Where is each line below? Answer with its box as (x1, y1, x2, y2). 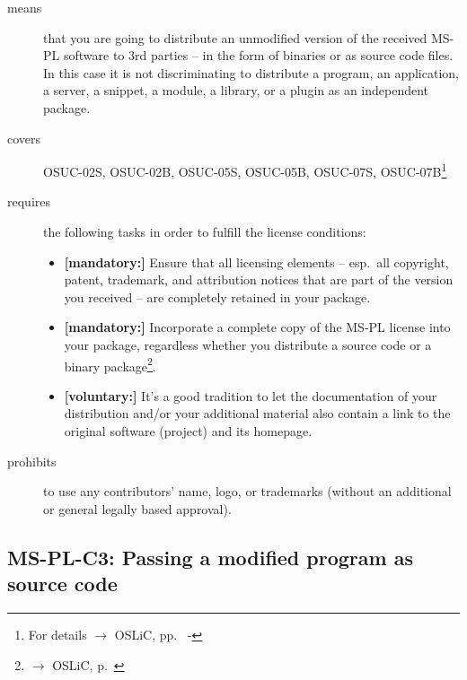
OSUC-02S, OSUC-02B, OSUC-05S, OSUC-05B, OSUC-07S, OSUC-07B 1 (43, 160, 447, 180)
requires (7, 192, 50, 211)
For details (28, 624, 87, 643)
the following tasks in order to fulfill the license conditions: (43, 222, 366, 240)
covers (7, 128, 41, 147)
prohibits (7, 451, 57, 470)
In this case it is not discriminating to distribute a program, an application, (43, 63, 459, 82)
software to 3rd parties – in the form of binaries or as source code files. (63, 46, 454, 65)
